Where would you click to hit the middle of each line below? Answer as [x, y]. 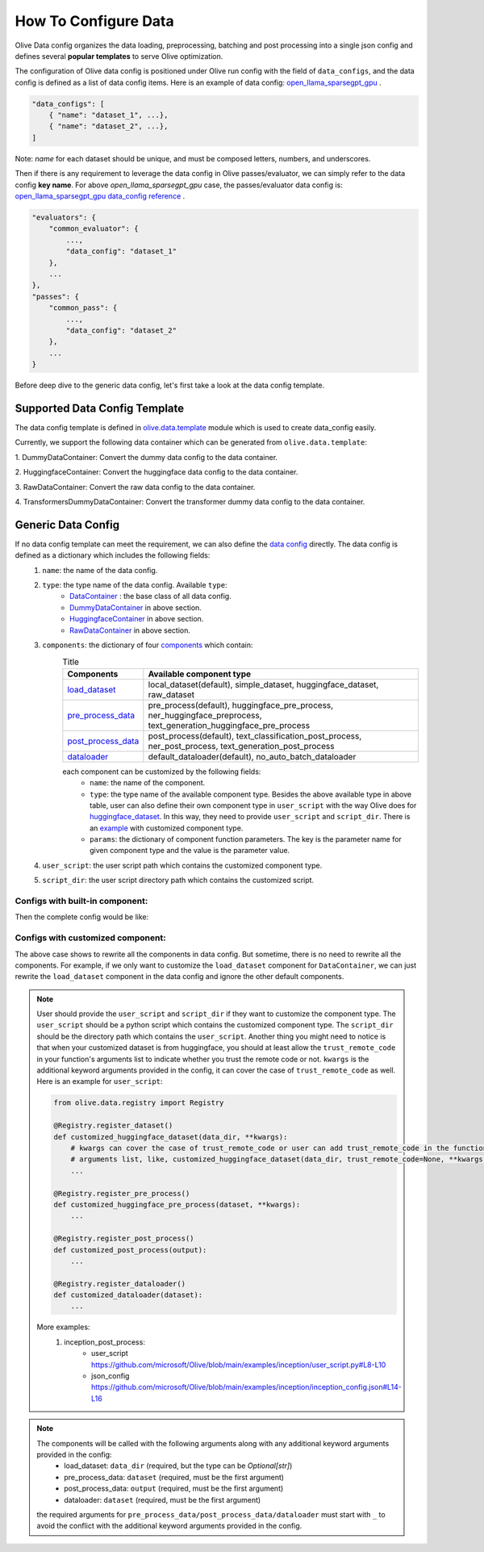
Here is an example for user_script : [100, 1081]
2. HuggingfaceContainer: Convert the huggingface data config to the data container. [156, 472]
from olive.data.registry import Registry [139, 1103]
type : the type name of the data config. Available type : [135, 585]
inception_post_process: [104, 1342]
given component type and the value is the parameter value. [190, 851]
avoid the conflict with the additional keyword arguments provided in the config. [169, 1526]
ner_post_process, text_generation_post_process [241, 746]
